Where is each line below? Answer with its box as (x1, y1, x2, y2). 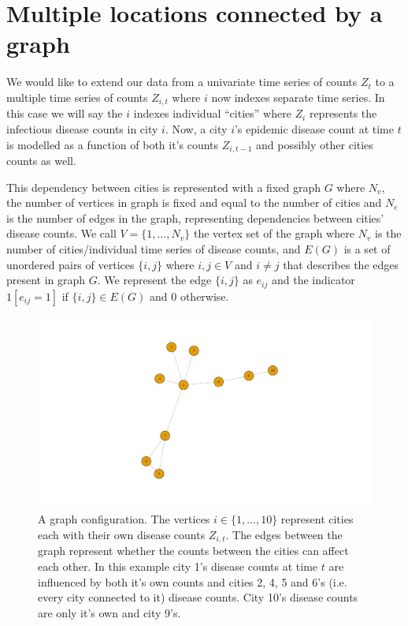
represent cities (280, 511, 354, 527)
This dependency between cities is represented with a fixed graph (6, 178, 321, 195)
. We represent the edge (97, 272, 212, 288)
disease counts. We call (6, 225, 117, 242)
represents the (309, 105, 377, 122)
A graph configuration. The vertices (38, 511, 210, 527)
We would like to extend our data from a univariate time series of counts (6, 73, 358, 90)
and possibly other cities (256, 136, 373, 152)
